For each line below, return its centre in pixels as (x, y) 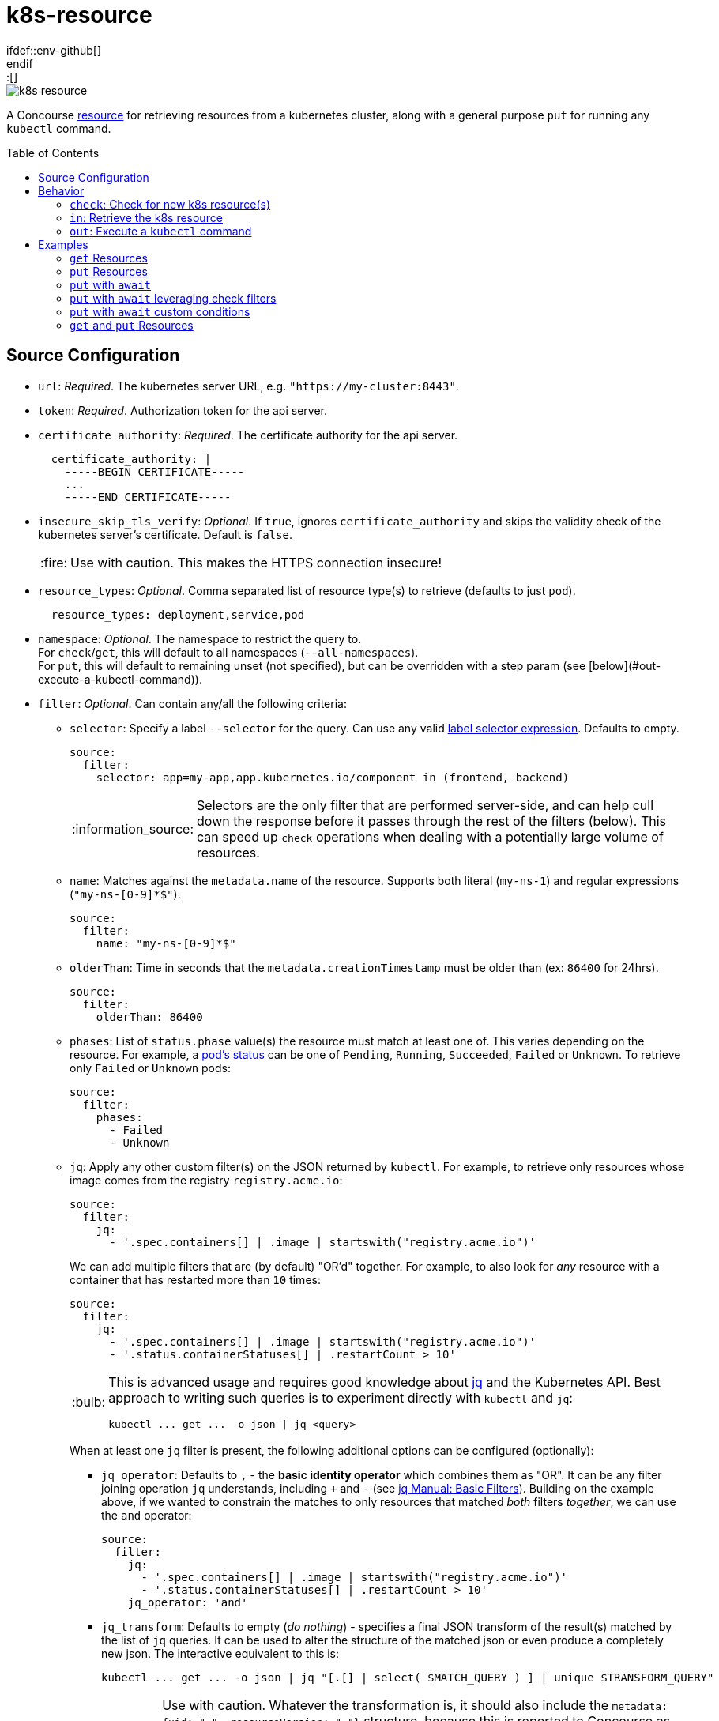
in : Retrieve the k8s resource (146, 217)
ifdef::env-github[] (54, 50)
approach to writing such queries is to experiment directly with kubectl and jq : (341, 1397)
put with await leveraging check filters (173, 298)
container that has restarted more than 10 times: (195, 1279)
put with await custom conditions (160, 311)
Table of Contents (53, 153)
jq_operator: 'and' (188, 1602)
